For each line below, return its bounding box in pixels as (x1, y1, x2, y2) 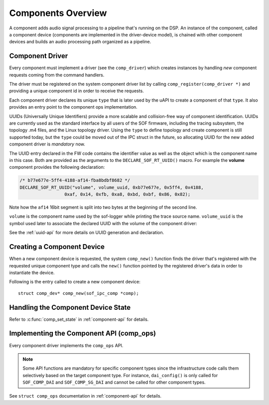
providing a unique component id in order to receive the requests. (9, 88, 144, 94)
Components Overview (9, 7, 107, 18)
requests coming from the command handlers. (9, 72, 105, 78)
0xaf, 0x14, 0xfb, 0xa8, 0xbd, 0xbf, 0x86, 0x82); (64, 192, 191, 197)
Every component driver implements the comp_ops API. (9, 342, 124, 348)
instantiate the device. (9, 270, 55, 275)
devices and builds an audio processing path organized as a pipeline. (9, 39, 151, 45)
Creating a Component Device (9, 243, 105, 251)
